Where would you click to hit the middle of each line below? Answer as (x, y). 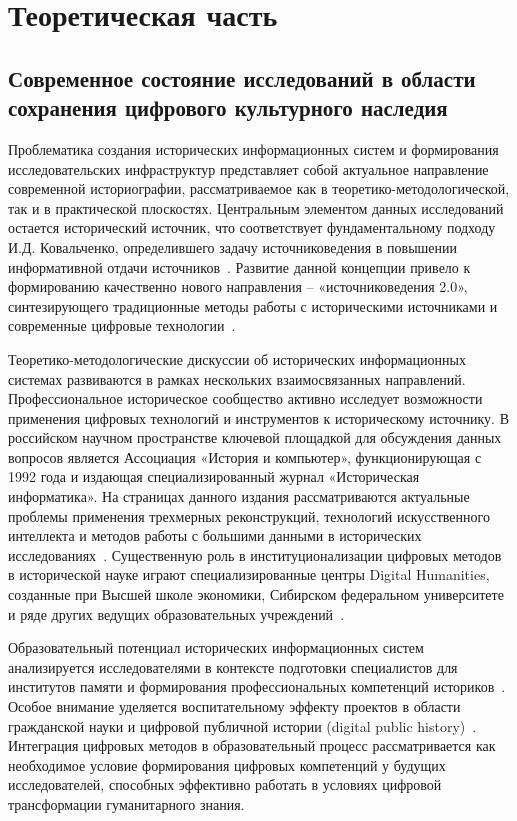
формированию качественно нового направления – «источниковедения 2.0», (238, 286)
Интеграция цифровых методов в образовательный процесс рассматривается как (252, 745)
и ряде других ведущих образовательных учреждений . (176, 613)
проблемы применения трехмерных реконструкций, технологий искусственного (249, 515)
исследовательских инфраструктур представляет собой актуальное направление (248, 168)
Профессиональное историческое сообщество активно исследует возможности (245, 398)
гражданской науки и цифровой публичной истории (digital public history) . (242, 725)
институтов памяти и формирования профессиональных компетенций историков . (257, 686)
